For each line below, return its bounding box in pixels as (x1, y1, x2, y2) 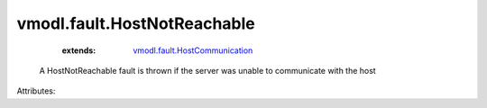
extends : (61, 45, 96, 56)
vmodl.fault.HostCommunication (133, 45, 253, 56)
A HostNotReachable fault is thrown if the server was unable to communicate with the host (39, 65, 376, 76)
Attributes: (16, 85, 56, 96)
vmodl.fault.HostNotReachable (16, 13, 256, 33)
